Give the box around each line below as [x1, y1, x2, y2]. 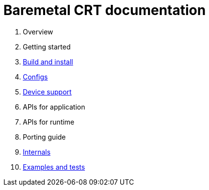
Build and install [23, 57, 73, 66]
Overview [23, 27, 53, 36]
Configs [23, 72, 48, 81]
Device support [23, 87, 72, 96]
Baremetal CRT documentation [3, 2, 206, 18]
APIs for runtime [23, 117, 75, 126]
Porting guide [23, 132, 66, 141]
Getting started [23, 42, 71, 51]
